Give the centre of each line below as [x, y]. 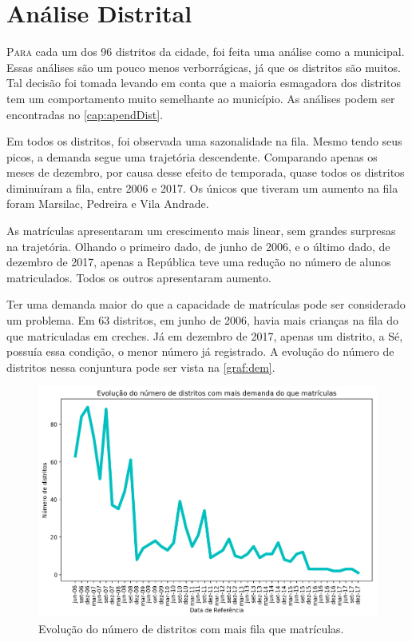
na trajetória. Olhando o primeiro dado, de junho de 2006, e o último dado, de [198, 246]
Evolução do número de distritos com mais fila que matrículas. [191, 628]
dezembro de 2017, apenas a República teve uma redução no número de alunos [199, 262]
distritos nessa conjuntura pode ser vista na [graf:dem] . [141, 367]
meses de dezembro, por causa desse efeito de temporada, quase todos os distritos [206, 172]
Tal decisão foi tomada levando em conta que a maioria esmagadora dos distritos [204, 83]
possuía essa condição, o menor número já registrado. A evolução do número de [200, 351]
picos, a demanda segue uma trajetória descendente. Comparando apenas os [192, 156]
